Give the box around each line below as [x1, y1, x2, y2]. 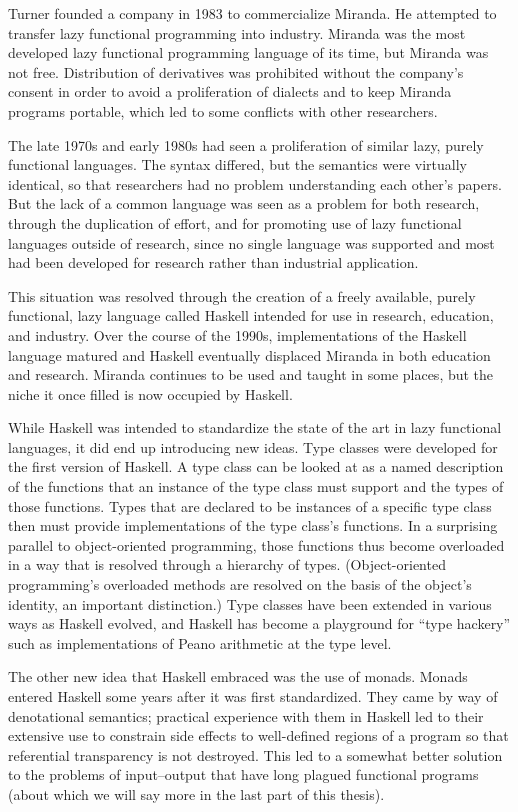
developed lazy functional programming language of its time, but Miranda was [8, 42, 489, 63]
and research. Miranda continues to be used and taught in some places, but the [8, 364, 494, 385]
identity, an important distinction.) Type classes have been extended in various [8, 593, 492, 614]
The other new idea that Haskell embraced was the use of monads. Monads [8, 666, 468, 687]
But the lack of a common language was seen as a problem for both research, [8, 193, 480, 214]
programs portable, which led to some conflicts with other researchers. [8, 100, 438, 121]
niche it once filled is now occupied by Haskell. [8, 383, 293, 404]
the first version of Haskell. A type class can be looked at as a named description [8, 456, 504, 477]
